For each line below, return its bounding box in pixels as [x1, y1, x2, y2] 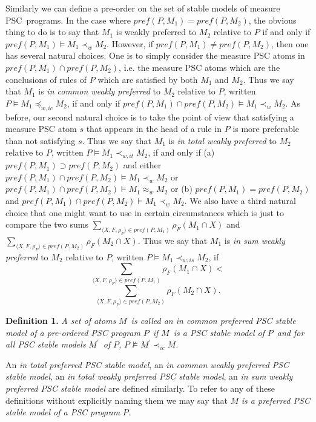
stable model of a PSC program [5, 406, 120, 418]
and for [277, 326, 304, 338]
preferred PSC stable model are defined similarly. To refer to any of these [5, 381, 275, 394]
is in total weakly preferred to [168, 134, 277, 147]
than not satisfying [5, 134, 76, 147]
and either [123, 159, 162, 171]
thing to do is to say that [5, 25, 99, 38]
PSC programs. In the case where [5, 13, 131, 26]
